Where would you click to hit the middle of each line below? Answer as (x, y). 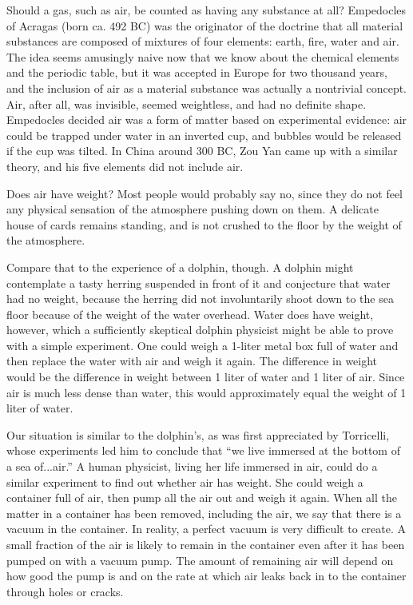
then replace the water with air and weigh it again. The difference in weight (192, 361)
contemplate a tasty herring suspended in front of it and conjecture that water (199, 283)
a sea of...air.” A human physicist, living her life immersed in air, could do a (192, 466)
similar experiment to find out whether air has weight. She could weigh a (185, 482)
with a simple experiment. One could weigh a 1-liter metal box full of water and (203, 345)
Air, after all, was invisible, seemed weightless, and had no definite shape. (187, 103)
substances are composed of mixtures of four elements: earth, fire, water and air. (203, 41)
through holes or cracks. (65, 591)
